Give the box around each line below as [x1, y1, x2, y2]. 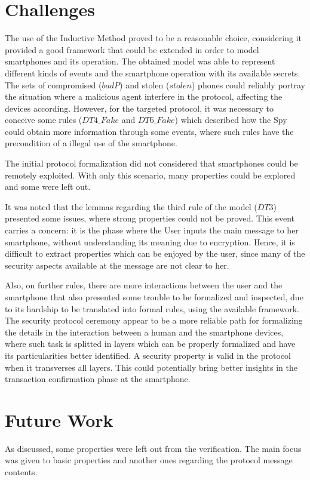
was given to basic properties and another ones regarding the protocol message [5, 454, 293, 466]
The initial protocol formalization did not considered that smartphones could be [5, 157, 298, 170]
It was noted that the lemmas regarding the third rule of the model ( [5, 200, 257, 213]
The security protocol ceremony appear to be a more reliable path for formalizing [5, 314, 303, 327]
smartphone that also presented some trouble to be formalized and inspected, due [5, 291, 303, 303]
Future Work [5, 407, 113, 432]
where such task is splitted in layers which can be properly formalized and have [5, 337, 296, 350]
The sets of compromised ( [5, 78, 102, 91]
